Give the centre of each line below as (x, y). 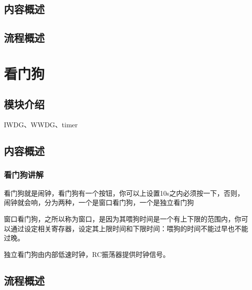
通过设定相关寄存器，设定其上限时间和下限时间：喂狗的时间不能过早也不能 (129, 228)
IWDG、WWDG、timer (41, 125)
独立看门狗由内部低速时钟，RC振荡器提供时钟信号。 (87, 254)
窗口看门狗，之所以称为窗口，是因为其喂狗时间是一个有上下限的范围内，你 (123, 218)
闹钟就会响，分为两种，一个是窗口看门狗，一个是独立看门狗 (99, 202)
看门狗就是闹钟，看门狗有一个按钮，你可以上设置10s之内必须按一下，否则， (124, 193)
